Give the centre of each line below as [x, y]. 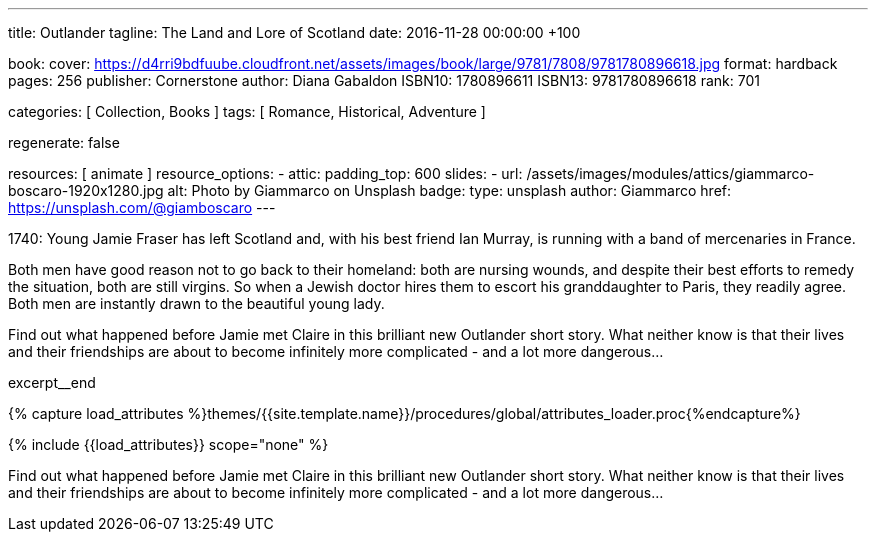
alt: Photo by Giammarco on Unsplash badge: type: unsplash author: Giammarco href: [449, 190]
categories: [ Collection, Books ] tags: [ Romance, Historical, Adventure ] [247, 111]
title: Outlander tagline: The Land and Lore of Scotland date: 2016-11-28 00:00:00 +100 [294, 32]
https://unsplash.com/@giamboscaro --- [142, 207]
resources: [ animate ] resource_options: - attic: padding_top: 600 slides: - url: [265, 173]
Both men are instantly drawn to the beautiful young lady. [196, 303]
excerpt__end [52, 382]
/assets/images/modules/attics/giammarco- [670, 173]
